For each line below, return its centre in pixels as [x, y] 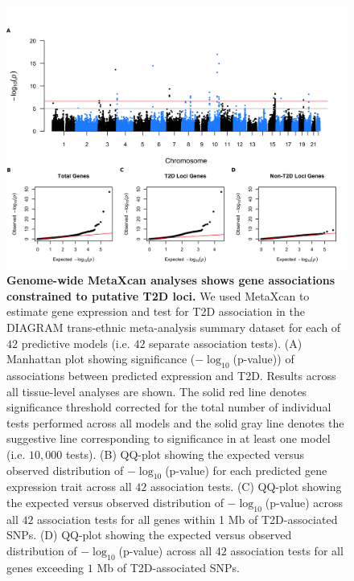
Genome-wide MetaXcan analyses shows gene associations [171, 280]
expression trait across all [69, 487]
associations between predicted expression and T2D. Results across [171, 376]
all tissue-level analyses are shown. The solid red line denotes [157, 391]
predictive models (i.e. [76, 343]
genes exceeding [45, 567]
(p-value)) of [263, 359]
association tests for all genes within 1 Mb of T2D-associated [187, 519]
